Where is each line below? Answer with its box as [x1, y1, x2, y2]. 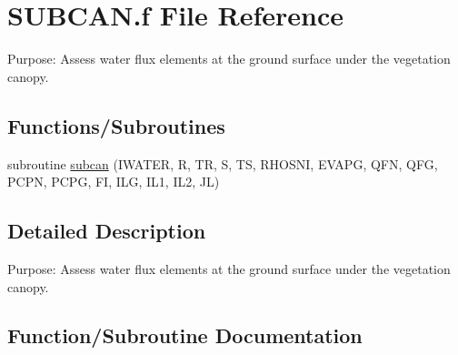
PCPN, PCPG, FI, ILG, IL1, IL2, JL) [7, 172, 220, 191]
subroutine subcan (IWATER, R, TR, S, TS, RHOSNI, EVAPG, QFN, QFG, [7, 154, 438, 173]
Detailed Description [7, 217, 206, 245]
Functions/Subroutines [7, 111, 225, 139]
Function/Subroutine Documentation [7, 321, 363, 350]
